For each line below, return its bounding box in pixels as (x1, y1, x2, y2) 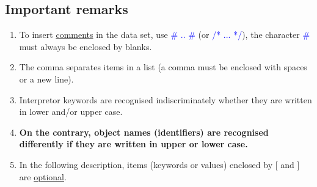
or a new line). (19, 72, 74, 85)
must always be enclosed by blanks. (19, 40, 152, 53)
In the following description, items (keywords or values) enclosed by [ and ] (19, 158, 300, 170)
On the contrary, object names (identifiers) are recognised (19, 125, 269, 138)
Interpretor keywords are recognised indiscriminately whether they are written (19, 93, 312, 106)
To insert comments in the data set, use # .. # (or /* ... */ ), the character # (19, 28, 310, 41)
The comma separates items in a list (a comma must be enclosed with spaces (19, 61, 307, 73)
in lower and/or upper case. (19, 105, 123, 118)
